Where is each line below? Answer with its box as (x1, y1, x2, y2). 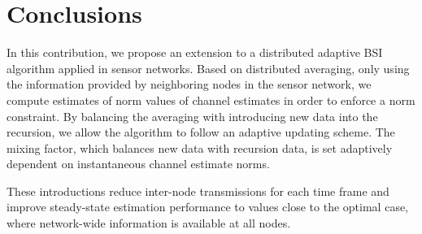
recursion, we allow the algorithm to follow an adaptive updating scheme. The (7, 123, 395, 141)
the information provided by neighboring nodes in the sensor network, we (7, 76, 372, 93)
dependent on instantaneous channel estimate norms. (7, 155, 270, 172)
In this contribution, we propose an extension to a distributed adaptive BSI (7, 44, 383, 61)
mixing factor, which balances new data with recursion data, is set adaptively (7, 139, 393, 156)
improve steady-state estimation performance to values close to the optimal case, (7, 198, 409, 215)
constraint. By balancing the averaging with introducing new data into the (7, 107, 378, 124)
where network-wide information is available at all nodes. (7, 214, 291, 232)
